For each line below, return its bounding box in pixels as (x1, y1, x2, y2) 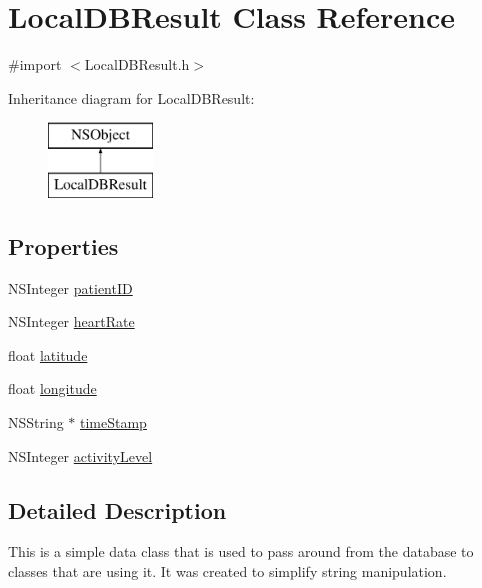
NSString (8, 412, 64, 433)
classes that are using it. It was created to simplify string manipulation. (8, 561, 447, 582)
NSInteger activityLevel (8, 445, 153, 466)
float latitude (8, 344, 88, 365)
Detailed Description (8, 494, 227, 525)
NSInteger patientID (8, 277, 133, 298)
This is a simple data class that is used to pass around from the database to (8, 541, 474, 562)
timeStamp (80, 412, 147, 433)
